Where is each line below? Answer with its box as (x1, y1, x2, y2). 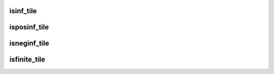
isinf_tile (9, 7, 37, 15)
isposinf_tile (9, 23, 49, 31)
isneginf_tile (9, 39, 49, 48)
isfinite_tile (9, 55, 46, 64)
